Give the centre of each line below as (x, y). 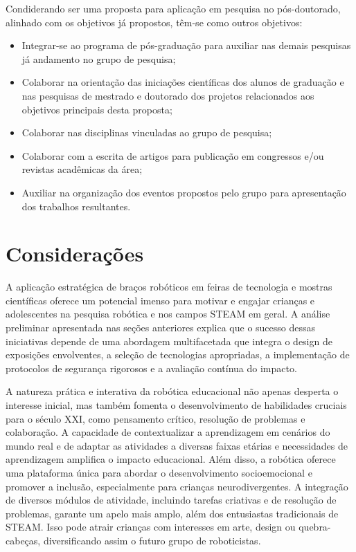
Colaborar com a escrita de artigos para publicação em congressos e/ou (173, 155)
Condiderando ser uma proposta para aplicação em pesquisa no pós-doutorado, (173, 8)
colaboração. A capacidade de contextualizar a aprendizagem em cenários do (168, 432)
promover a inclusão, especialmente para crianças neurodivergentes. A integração (177, 486)
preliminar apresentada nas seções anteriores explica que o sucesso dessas (161, 328)
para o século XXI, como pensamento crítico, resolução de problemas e (155, 418)
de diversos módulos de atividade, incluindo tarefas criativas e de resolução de (171, 500)
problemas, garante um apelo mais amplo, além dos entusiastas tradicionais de (172, 513)
